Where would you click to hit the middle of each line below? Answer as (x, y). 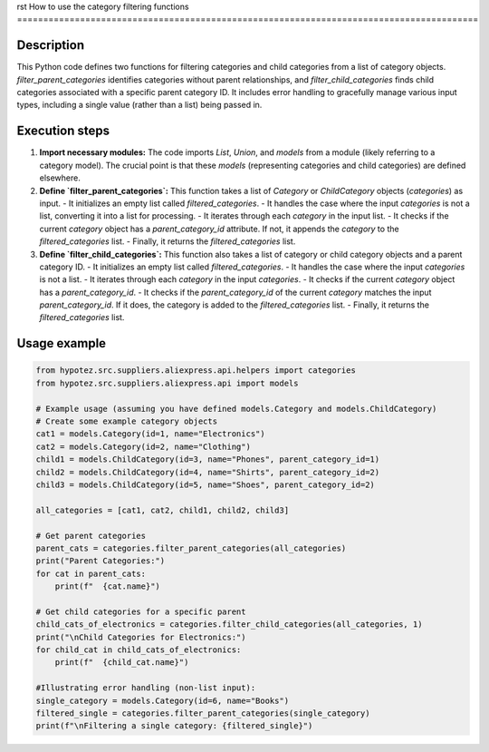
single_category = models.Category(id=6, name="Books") (163, 700)
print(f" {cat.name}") (107, 586)
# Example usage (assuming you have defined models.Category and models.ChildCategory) (236, 409)
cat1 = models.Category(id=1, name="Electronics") (151, 434)
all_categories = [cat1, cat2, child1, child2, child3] (163, 510)
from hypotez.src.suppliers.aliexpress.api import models (167, 383)
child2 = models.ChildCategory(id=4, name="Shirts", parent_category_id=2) (208, 472)
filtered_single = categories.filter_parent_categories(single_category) (203, 713)
